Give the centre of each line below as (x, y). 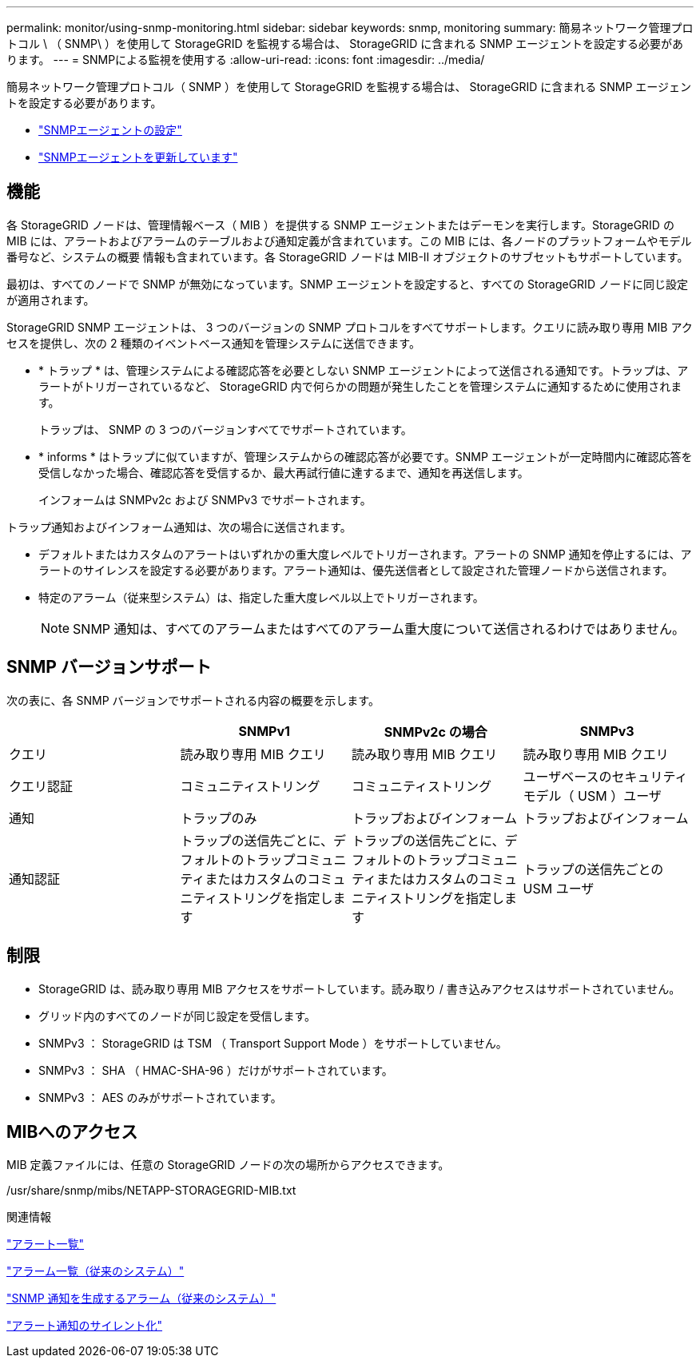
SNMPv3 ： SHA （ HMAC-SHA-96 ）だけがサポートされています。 (216, 1070)
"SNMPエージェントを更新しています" (138, 157)
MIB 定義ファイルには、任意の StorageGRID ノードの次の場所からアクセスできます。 (228, 1165)
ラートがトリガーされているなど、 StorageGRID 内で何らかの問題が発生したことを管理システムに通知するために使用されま (360, 386)
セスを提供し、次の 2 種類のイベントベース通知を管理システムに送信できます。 (213, 343)
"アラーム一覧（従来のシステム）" (95, 1271)
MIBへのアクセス (72, 1131)
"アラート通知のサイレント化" (85, 1326)
